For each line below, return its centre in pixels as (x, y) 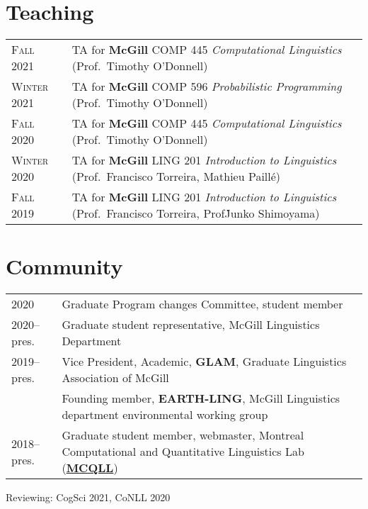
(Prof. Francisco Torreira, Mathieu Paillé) (176, 177)
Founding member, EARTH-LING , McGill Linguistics (201, 398)
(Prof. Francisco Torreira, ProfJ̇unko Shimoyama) (196, 213)
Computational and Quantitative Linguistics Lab (183, 452)
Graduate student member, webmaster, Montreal (183, 435)
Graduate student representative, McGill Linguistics (191, 325)
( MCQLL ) (90, 468)
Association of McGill (115, 378)
